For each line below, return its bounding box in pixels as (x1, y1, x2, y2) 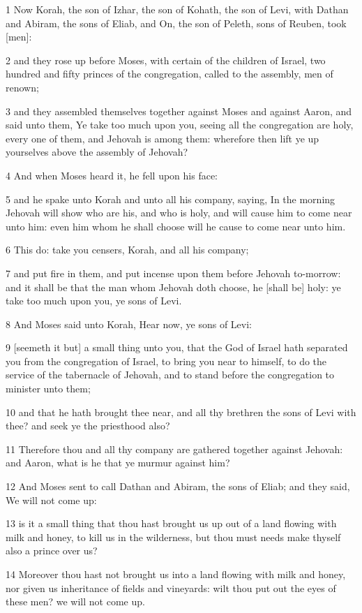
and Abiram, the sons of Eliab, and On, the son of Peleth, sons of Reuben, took (6, 15, 347, 30)
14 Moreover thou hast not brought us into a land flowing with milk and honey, (6, 567, 346, 581)
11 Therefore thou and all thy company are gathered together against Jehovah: (6, 441, 343, 456)
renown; (6, 80, 39, 94)
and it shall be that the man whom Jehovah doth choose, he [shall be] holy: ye (6, 279, 341, 294)
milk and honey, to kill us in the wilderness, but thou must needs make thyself (6, 529, 341, 544)
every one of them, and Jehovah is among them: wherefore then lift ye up (6, 131, 319, 145)
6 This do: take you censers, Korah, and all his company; (6, 242, 249, 257)
